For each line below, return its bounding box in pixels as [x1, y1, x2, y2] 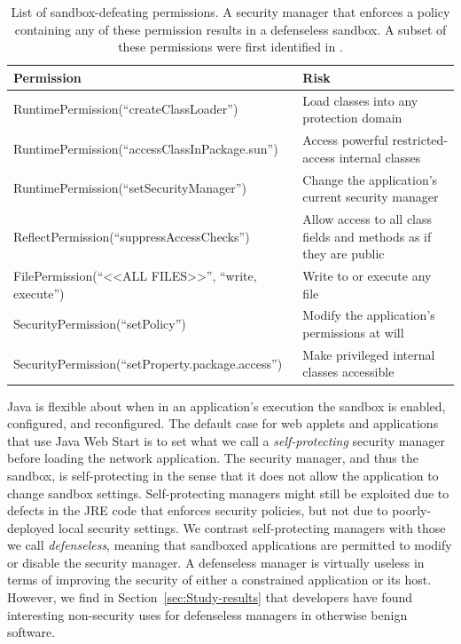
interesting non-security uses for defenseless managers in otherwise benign [7, 605, 408, 624]
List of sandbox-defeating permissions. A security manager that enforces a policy [11, 3, 450, 20]
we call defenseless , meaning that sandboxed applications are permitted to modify [7, 536, 452, 554]
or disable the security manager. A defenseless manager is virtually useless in [7, 553, 425, 571]
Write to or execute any [302, 266, 432, 284]
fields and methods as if [302, 227, 432, 245]
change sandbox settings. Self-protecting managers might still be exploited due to [7, 483, 449, 502]
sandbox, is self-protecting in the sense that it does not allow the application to [7, 465, 439, 484]
